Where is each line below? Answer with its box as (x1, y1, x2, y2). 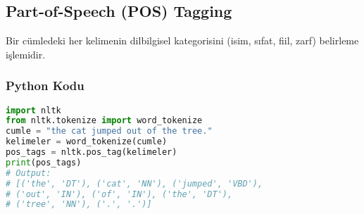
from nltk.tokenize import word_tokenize (6, 115, 203, 126)
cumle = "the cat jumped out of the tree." (6, 126, 213, 137)
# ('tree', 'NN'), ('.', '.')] (6, 199, 152, 210)
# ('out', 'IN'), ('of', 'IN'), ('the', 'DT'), (6, 189, 233, 199)
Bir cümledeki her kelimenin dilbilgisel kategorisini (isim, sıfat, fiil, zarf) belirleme (6, 33, 359, 48)
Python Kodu (6, 77, 84, 94)
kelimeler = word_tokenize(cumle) (6, 137, 168, 147)
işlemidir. (6, 46, 46, 61)
